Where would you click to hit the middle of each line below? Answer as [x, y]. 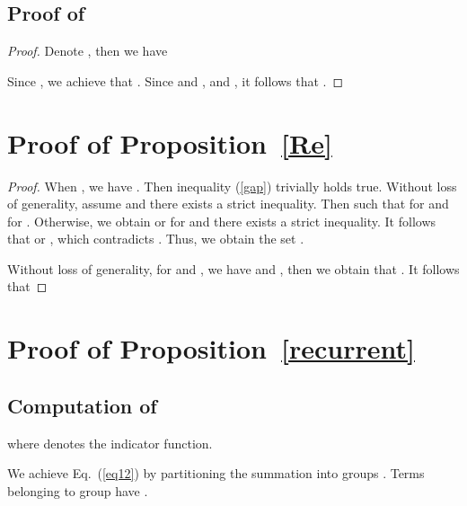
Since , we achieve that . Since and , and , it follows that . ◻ [176, 80]
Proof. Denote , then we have [88, 51]
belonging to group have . [78, 490]
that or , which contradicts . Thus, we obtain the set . [156, 239]
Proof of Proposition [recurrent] [211, 348]
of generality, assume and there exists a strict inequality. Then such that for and [228, 204]
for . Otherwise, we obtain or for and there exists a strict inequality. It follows [222, 221]
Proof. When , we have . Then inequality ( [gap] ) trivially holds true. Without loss [232, 186]
